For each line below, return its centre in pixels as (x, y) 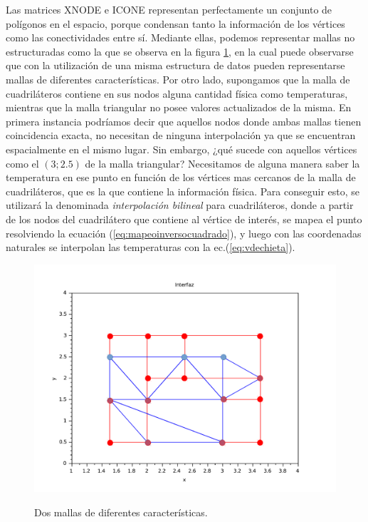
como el (22, 163)
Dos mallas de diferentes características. (121, 512)
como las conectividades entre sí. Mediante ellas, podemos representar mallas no (180, 37)
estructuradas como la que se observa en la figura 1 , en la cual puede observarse (180, 51)
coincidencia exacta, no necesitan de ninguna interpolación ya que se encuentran (181, 135)
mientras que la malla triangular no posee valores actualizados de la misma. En (179, 107)
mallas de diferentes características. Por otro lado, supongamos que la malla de (178, 79)
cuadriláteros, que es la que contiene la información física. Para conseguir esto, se (183, 191)
